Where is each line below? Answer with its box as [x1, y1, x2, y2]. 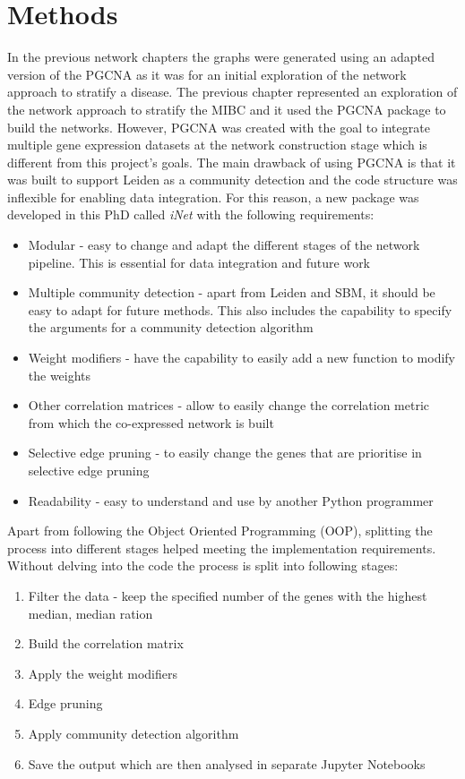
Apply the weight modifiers [28, 663, 177, 682]
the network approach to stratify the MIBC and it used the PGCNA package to [7, 99, 446, 118]
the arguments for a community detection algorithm [28, 318, 314, 337]
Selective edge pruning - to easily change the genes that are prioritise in [28, 443, 422, 462]
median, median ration [28, 604, 153, 622]
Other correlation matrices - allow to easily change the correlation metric [28, 396, 430, 415]
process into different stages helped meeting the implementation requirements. [7, 538, 436, 557]
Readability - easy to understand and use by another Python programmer [28, 491, 434, 509]
